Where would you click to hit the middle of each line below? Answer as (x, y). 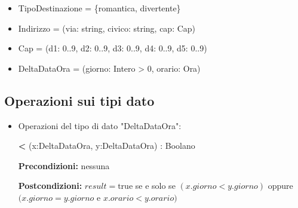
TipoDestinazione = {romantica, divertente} (99, 8)
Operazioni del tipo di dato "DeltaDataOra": (100, 125)
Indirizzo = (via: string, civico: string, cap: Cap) (107, 28)
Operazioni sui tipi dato (79, 100)
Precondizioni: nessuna (64, 165)
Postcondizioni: (50, 186)
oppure (280, 186)
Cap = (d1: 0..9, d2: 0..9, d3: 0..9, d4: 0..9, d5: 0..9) (113, 48)
